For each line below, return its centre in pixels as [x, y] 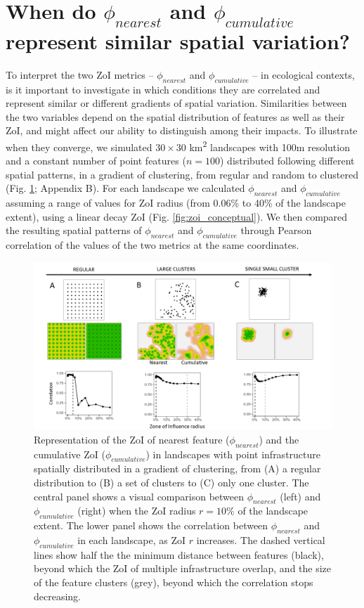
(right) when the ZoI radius [137, 511]
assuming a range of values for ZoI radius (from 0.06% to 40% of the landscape [176, 203]
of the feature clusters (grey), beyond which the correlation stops [174, 582]
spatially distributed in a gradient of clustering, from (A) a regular [177, 468]
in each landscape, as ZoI [132, 539]
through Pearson [276, 230]
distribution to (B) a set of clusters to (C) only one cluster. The [171, 482]
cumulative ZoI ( [70, 454]
